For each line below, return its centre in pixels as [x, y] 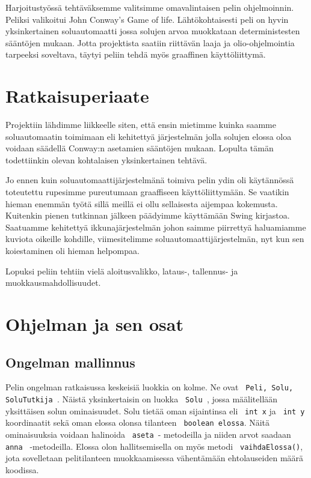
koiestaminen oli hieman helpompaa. [72, 251]
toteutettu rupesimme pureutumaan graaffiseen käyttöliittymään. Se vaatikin [147, 192]
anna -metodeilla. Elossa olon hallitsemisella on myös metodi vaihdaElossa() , [154, 446]
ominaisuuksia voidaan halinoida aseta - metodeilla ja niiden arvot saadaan [148, 434]
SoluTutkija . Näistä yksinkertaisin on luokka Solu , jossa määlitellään [142, 399]
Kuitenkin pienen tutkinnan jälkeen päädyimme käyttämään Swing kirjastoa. [148, 215]
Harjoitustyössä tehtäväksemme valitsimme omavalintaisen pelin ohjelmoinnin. [150, 7]
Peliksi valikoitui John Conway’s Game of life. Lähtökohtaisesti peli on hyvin [147, 19]
